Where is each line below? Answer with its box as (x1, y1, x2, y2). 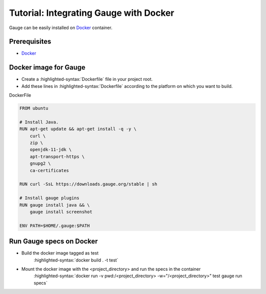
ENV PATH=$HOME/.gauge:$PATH (19, 222, 90, 228)
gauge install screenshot (30, 209, 93, 215)
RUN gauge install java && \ (19, 202, 90, 208)
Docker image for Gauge (9, 63, 86, 72)
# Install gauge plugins (19, 195, 80, 201)
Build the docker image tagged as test (21, 250, 99, 256)
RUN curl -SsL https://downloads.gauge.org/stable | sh (19, 182, 158, 187)
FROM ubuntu (19, 106, 49, 111)
